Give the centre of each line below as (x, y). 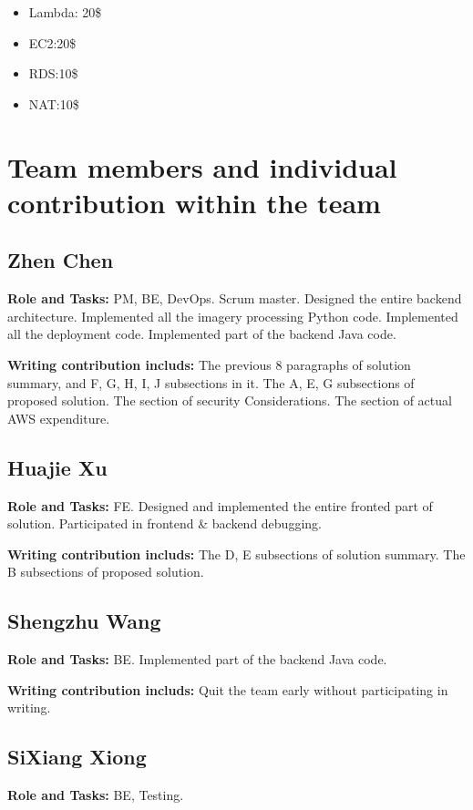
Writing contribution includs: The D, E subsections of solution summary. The (236, 554)
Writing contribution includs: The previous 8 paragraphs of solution (209, 364)
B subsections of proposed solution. (106, 572)
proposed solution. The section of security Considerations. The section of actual (230, 400)
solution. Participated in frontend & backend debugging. (165, 523)
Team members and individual (202, 166)
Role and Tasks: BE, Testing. (96, 795)
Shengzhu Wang (84, 621)
